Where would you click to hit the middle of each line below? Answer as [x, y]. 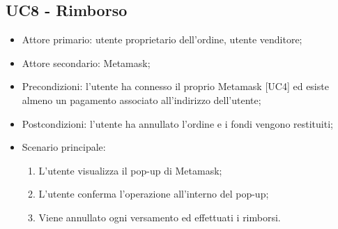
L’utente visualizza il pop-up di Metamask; [130, 170]
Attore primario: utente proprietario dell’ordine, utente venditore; [162, 39]
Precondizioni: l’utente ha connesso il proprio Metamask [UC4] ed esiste [175, 86]
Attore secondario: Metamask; [86, 62]
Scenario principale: [64, 147]
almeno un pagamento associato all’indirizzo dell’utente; [141, 99]
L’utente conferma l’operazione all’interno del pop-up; [154, 194]
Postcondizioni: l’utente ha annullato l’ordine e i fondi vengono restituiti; [177, 123]
